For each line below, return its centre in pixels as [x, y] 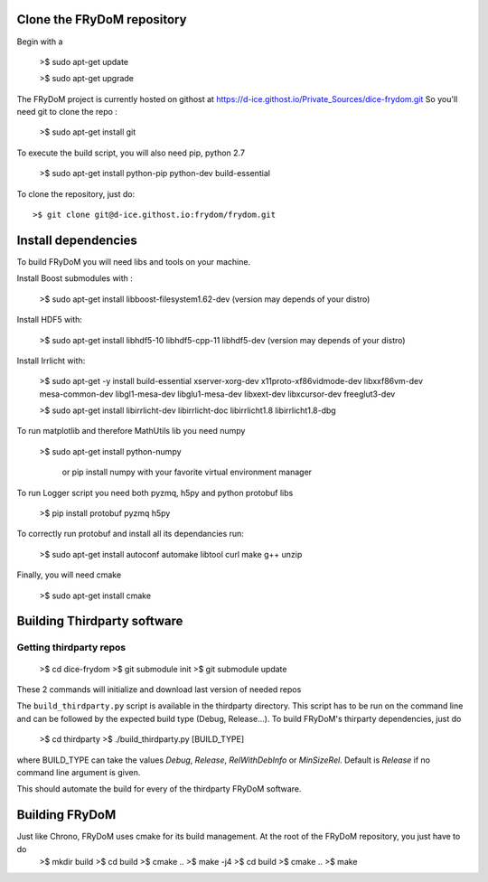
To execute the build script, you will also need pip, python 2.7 [131, 153]
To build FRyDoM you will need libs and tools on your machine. [134, 261]
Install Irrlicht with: [51, 361]
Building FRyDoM [66, 815]
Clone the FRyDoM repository [102, 19]
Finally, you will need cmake [69, 575]
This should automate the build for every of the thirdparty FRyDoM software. [159, 789]
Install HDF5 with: [50, 320]
